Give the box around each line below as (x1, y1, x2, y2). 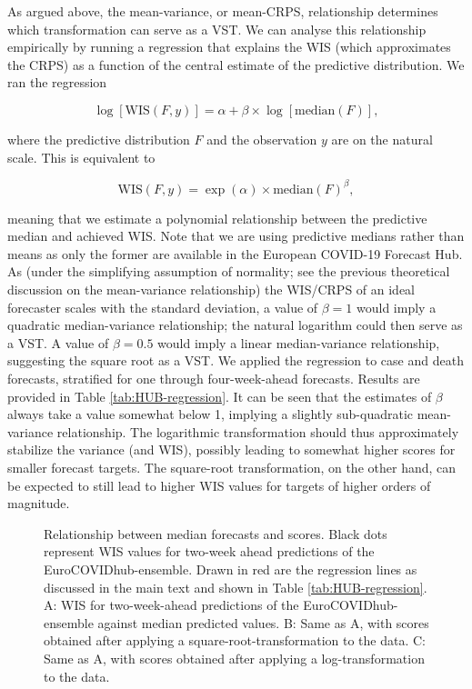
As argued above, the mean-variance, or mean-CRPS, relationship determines (7, 2, 438, 20)
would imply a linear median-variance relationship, (157, 333, 440, 352)
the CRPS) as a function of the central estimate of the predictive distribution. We (7, 55, 465, 74)
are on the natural (331, 129, 433, 148)
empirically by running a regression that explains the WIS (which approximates (7, 37, 451, 56)
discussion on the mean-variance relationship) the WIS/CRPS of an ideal (7, 280, 416, 299)
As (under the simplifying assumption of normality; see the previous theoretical (7, 262, 450, 281)
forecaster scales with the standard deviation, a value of (7, 297, 318, 316)
